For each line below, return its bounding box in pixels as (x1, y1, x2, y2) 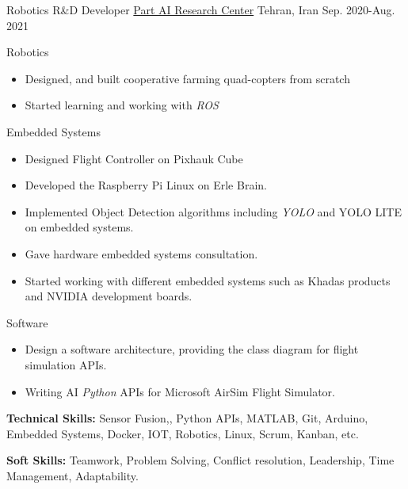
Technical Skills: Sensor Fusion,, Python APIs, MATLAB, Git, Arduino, (6, 410, 368, 426)
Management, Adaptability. (6, 467, 139, 483)
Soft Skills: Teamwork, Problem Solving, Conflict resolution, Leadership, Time (6, 452, 395, 468)
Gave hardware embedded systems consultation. (25, 245, 258, 262)
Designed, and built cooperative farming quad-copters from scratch (25, 70, 350, 86)
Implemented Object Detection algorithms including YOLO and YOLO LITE (25, 203, 402, 220)
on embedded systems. (25, 219, 134, 235)
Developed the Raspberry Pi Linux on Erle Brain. (25, 177, 267, 193)
